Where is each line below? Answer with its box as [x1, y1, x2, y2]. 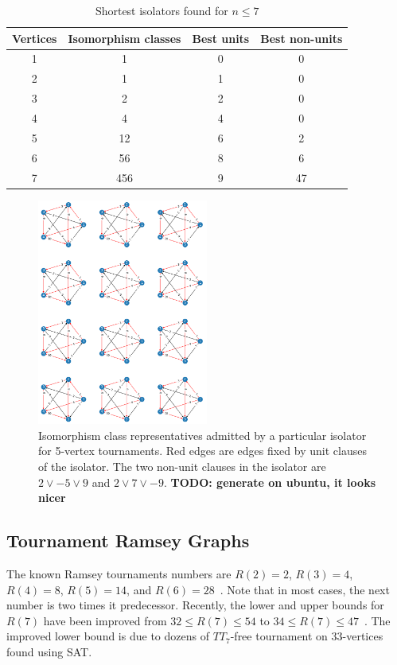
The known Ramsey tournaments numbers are [6, 566, 232, 582]
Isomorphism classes [68, 29, 181, 46]
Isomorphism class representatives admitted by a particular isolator [38, 426, 367, 443]
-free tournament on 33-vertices [230, 628, 383, 644]
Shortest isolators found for [95, 2, 228, 18]
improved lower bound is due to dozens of [6, 628, 209, 644]
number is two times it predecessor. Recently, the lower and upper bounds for [6, 597, 384, 613]
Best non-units [260, 29, 343, 46]
